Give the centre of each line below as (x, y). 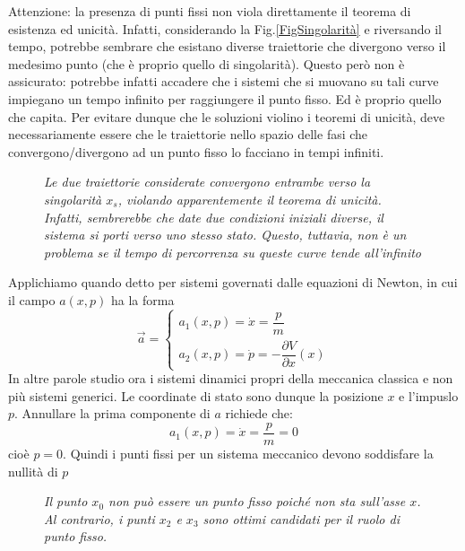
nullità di (33, 471)
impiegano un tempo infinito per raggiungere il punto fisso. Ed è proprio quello (225, 98)
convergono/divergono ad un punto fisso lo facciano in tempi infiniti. (196, 151)
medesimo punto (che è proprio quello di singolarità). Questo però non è (207, 63)
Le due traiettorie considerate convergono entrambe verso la (207, 182)
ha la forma (143, 299)
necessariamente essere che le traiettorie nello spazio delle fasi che (188, 134)
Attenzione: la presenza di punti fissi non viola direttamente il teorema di (210, 11)
